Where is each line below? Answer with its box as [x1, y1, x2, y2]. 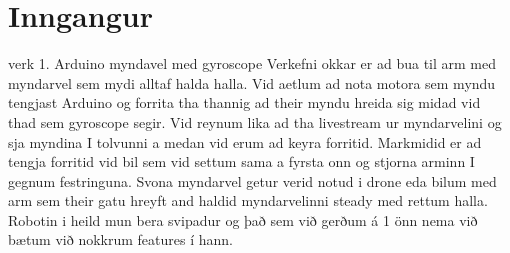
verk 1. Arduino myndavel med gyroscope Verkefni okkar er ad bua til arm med [8, 53, 497, 74]
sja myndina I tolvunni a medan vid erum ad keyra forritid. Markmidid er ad [8, 131, 482, 152]
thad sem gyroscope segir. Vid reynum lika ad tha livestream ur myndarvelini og [8, 111, 502, 132]
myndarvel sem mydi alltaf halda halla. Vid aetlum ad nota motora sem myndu [8, 72, 496, 93]
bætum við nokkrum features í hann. [8, 229, 233, 250]
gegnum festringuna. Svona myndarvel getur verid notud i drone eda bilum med [8, 170, 497, 191]
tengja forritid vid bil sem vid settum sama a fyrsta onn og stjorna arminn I [8, 151, 475, 172]
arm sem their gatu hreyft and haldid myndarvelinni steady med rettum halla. [8, 190, 488, 211]
